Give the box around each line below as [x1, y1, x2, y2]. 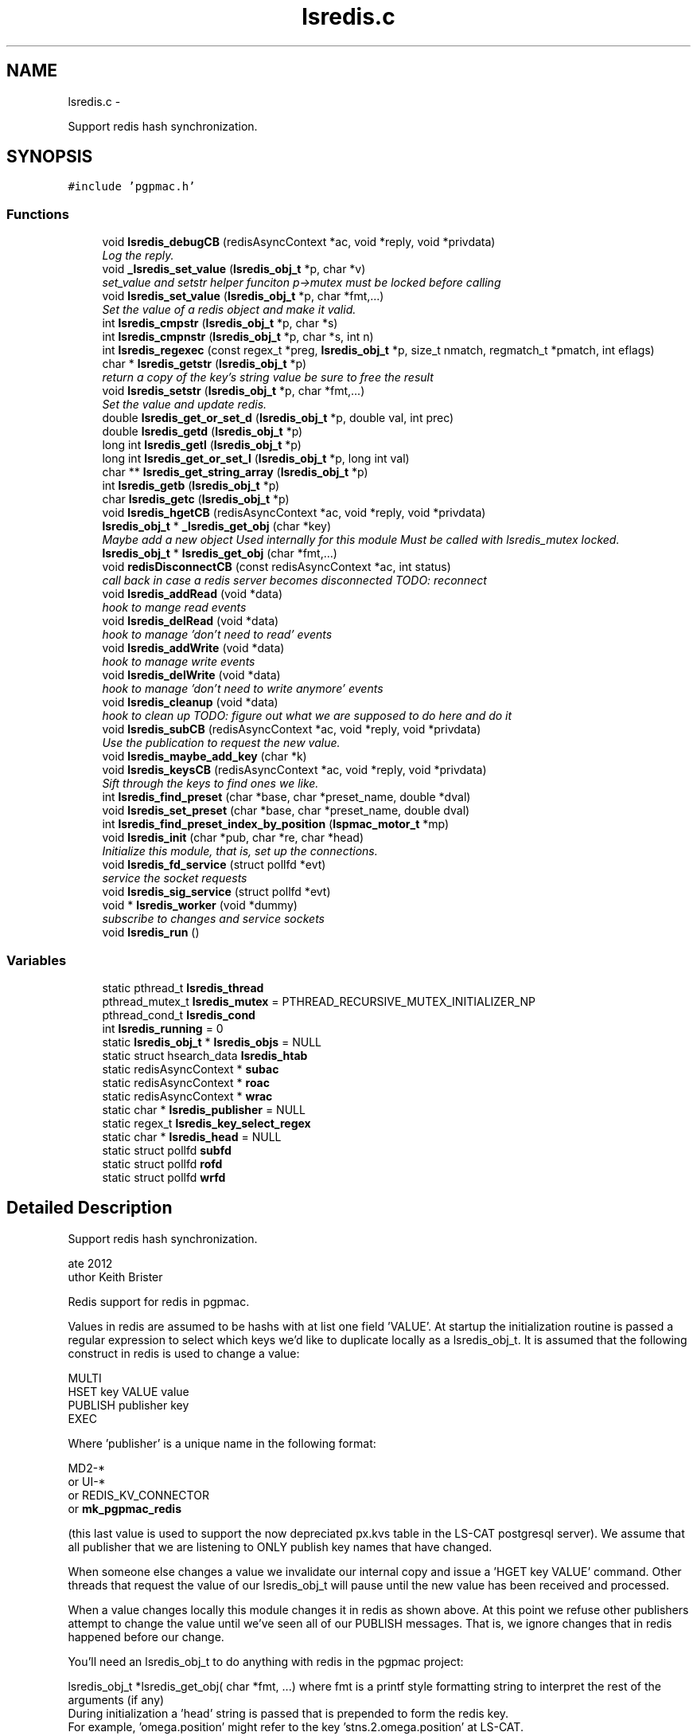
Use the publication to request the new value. [102, 736, 341, 750]
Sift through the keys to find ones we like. [102, 776, 319, 791]
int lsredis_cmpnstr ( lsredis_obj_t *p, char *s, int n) [102, 330, 374, 344]
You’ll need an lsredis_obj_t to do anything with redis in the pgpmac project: [68, 1654, 464, 1668]
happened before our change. [68, 1629, 224, 1644]
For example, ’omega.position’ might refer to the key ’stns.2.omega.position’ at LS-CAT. [68, 1719, 524, 1734]
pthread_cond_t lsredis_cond [102, 1007, 255, 1022]
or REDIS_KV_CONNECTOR [68, 1488, 209, 1502]
